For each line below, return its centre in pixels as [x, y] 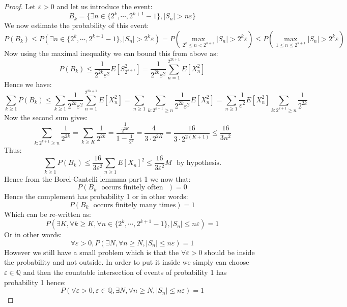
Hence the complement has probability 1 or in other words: [96, 196]
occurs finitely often [132, 188]
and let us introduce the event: [105, 6]
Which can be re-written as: [48, 214]
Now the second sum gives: [46, 117]
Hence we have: [28, 84]
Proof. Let [20, 6]
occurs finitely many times [135, 205]
